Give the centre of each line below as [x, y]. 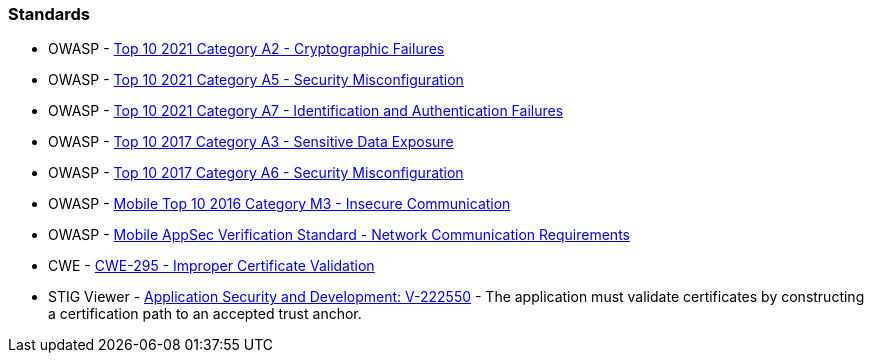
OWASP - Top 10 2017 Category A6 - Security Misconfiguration [256, 173]
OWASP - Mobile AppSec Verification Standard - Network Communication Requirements [339, 235]
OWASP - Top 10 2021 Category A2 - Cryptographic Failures [246, 49]
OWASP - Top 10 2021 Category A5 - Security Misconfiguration [256, 80]
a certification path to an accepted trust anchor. [205, 314]
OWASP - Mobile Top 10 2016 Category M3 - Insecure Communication [279, 204]
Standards [49, 14]
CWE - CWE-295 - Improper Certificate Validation [211, 266]
